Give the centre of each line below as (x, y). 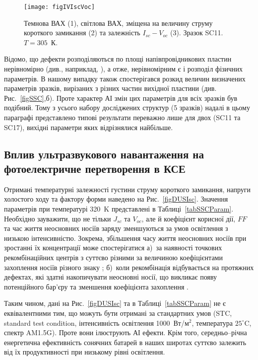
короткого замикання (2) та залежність (82, 33)
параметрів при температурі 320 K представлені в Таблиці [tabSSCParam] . (119, 208)
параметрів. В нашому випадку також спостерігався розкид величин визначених (125, 78)
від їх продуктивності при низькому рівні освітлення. (85, 352)
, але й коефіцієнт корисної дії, (189, 218)
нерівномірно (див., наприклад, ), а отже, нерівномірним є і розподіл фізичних (124, 69)
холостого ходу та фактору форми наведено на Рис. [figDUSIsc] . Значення (116, 199)
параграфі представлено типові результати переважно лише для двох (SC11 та (122, 117)
